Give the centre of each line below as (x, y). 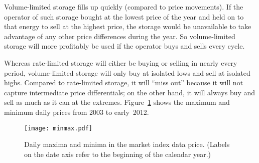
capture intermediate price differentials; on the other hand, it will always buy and (130, 92)
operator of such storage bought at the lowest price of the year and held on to (124, 16)
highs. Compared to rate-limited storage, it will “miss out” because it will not (124, 83)
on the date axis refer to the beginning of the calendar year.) (118, 154)
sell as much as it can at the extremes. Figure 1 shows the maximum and (117, 102)
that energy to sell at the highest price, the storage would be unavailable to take (128, 26)
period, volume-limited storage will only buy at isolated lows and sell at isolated (127, 72)
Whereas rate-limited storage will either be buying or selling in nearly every (121, 62)
